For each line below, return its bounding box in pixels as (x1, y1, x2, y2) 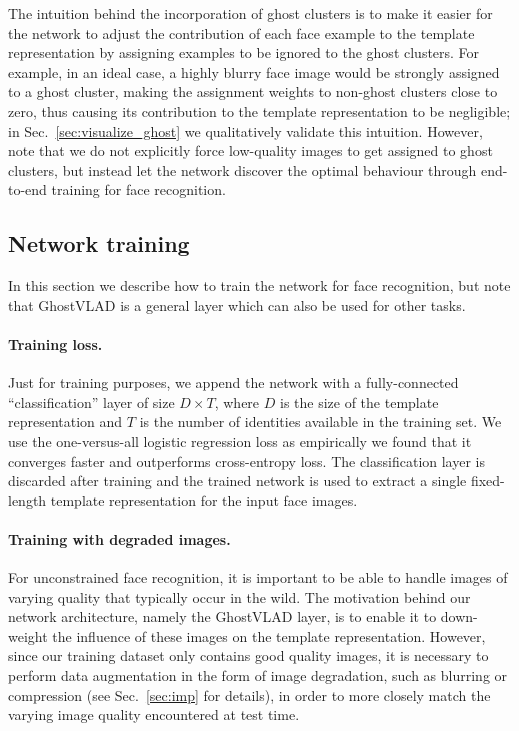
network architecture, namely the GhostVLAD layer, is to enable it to (8, 606, 437, 627)
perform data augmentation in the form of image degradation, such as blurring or (8, 665, 508, 686)
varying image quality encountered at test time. (8, 704, 300, 725)
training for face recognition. (51, 179, 226, 200)
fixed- (470, 470, 505, 491)
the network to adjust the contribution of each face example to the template (8, 22, 475, 43)
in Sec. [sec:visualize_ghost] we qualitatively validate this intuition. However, (8, 120, 483, 141)
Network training (8, 228, 190, 259)
